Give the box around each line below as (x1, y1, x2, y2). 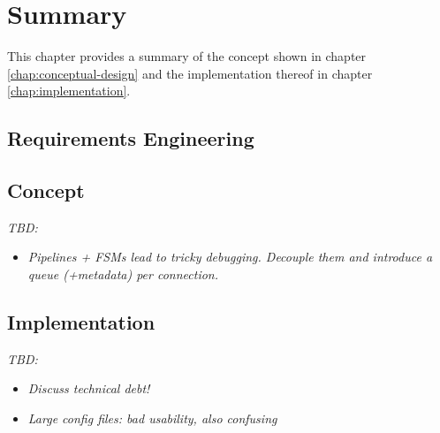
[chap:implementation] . (7, 81, 131, 100)
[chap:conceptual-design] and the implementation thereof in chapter (7, 64, 373, 82)
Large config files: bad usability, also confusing (27, 409, 277, 428)
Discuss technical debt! (27, 379, 150, 398)
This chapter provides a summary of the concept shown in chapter (7, 47, 367, 65)
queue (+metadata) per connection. (27, 265, 219, 284)
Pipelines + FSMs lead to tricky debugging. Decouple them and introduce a (27, 247, 433, 266)
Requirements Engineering (7, 125, 254, 152)
